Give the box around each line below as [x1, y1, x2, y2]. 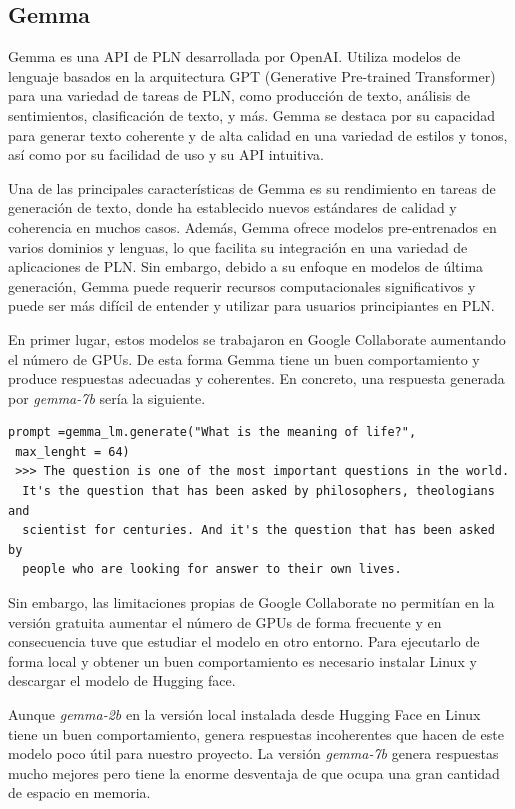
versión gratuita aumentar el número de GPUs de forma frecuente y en [8, 611, 442, 632]
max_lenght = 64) [15, 444, 130, 459]
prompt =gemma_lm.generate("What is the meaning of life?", [8, 425, 417, 440]
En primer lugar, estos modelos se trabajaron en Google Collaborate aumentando [8, 328, 506, 349]
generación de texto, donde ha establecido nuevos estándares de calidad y [8, 197, 457, 218]
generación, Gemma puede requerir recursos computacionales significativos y [8, 275, 476, 296]
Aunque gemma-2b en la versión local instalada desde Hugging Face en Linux [8, 704, 481, 725]
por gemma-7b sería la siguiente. [8, 387, 206, 408]
